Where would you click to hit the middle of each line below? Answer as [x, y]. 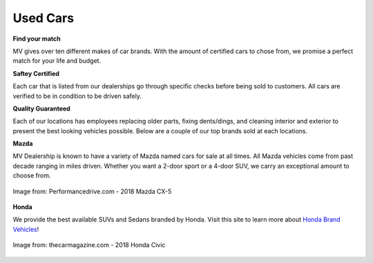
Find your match [37, 39]
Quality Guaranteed [41, 108]
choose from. [32, 175]
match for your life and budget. [57, 61]
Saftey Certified [36, 73]
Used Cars [44, 18]
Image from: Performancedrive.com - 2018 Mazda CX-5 [92, 191]
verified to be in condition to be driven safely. [77, 96]
